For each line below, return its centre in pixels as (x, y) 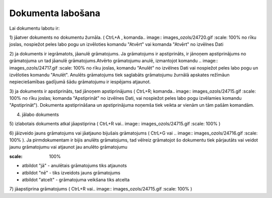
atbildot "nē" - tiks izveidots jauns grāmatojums (71, 173)
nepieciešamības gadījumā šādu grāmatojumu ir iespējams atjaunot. (80, 82)
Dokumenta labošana (55, 13)
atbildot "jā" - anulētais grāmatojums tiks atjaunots (74, 166)
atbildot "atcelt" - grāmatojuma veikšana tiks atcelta (76, 179)
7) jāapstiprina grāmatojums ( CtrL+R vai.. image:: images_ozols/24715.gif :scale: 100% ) (101, 189)
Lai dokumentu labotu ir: (35, 28)
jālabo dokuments (40, 114)
